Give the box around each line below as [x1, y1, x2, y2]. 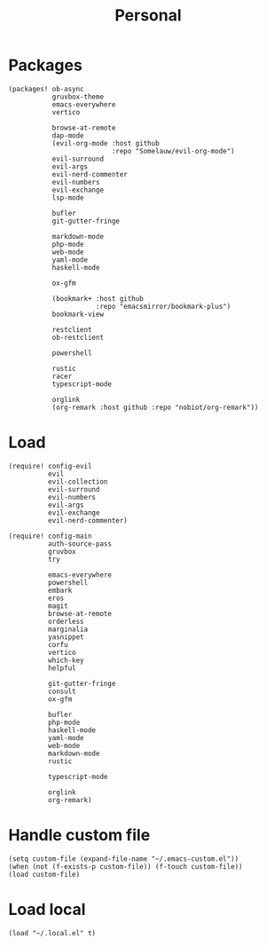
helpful [47, 663, 76, 673]
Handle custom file [8, 825, 151, 846]
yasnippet [47, 632, 85, 642]
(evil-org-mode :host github [51, 138, 161, 147]
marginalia [47, 625, 89, 634]
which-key [47, 656, 85, 665]
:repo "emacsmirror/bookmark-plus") [95, 302, 232, 311]
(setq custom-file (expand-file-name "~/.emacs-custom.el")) [8, 854, 240, 863]
